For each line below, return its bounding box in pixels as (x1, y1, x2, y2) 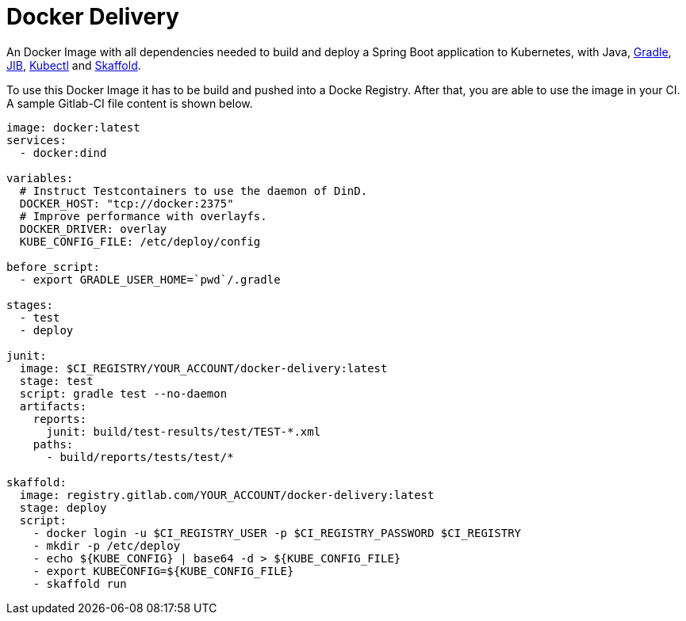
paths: (33, 437, 74, 451)
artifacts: (19, 399, 87, 413)
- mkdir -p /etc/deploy (33, 539, 181, 552)
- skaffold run (33, 577, 127, 590)
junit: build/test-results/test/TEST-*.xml (46, 425, 321, 438)
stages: (6, 298, 54, 311)
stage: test (19, 374, 94, 387)
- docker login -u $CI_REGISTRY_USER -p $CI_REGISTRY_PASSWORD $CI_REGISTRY (33, 526, 522, 539)
